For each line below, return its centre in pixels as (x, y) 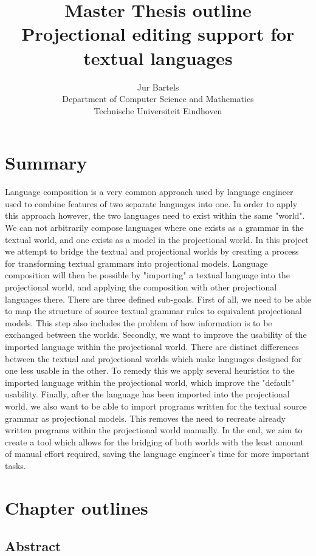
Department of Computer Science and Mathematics (158, 99)
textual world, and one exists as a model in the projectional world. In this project (157, 239)
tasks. (15, 465)
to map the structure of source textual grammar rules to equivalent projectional (153, 311)
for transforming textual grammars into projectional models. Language (136, 263)
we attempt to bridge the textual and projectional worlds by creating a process (152, 251)
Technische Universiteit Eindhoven (158, 110)
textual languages (158, 57)
